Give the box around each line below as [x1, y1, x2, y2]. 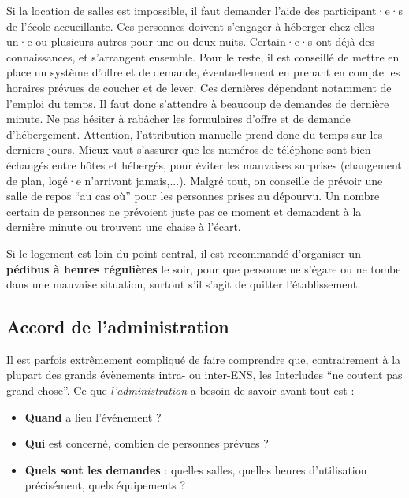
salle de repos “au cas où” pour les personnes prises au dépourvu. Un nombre [6, 188, 380, 204]
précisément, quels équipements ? [24, 477, 186, 493]
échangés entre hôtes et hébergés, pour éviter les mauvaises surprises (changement [6, 156, 402, 173]
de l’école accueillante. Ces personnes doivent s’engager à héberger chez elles [6, 17, 374, 34]
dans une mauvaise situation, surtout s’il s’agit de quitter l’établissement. [6, 276, 361, 292]
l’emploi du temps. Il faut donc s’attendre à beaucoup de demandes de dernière [6, 95, 389, 111]
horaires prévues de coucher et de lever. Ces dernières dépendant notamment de [6, 79, 392, 95]
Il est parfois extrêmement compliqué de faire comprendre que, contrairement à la [6, 351, 401, 367]
